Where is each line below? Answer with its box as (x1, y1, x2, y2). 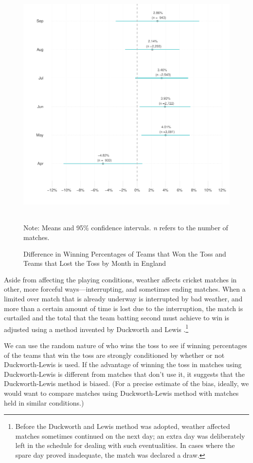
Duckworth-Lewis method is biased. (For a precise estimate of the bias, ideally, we (4, 378, 249, 389)
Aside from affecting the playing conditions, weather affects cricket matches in (4, 274, 237, 284)
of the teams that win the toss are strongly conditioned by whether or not (4, 350, 225, 360)
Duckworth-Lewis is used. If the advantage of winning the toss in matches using (4, 359, 242, 370)
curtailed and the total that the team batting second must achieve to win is (4, 313, 230, 323)
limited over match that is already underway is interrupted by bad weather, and (4, 293, 243, 303)
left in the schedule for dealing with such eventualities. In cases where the (15, 440, 235, 450)
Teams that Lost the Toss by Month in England (23, 258, 166, 268)
